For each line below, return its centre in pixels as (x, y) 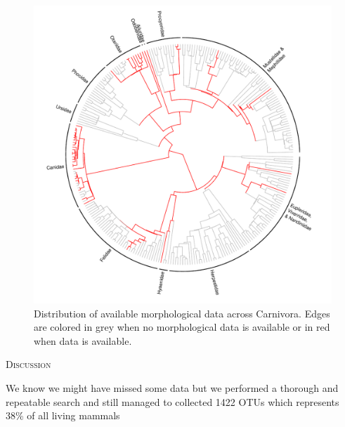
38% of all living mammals (63, 415)
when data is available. (83, 340)
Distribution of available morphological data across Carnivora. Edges (182, 313)
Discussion (28, 364)
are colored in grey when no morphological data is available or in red (182, 327)
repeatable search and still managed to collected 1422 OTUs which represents (172, 401)
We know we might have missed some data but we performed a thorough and (172, 387)
